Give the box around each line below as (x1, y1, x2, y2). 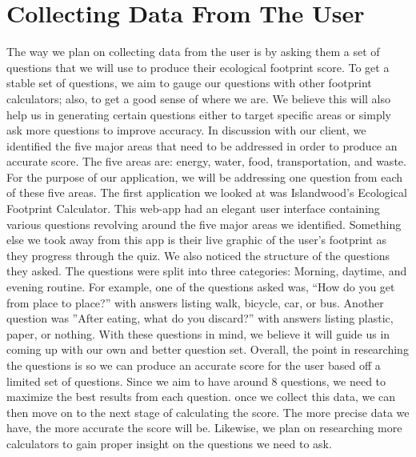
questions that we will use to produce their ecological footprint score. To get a (6, 58, 390, 75)
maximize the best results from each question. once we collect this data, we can (6, 388, 396, 405)
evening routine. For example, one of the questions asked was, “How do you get (6, 279, 395, 295)
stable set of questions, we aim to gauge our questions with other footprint (6, 74, 372, 91)
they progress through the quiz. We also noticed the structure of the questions (6, 247, 390, 263)
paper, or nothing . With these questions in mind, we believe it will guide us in (6, 325, 390, 342)
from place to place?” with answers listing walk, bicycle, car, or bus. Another (6, 294, 384, 311)
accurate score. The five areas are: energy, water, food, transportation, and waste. (6, 153, 406, 170)
